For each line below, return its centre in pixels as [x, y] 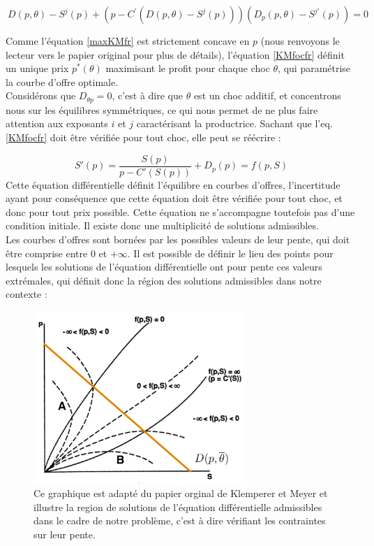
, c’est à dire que [147, 95]
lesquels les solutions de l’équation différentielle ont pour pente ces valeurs [164, 267]
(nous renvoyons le [300, 41]
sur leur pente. [65, 534]
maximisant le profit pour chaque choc [188, 68]
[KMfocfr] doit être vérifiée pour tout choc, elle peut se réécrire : [143, 137]
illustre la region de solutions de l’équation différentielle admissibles [178, 507]
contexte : [27, 294]
